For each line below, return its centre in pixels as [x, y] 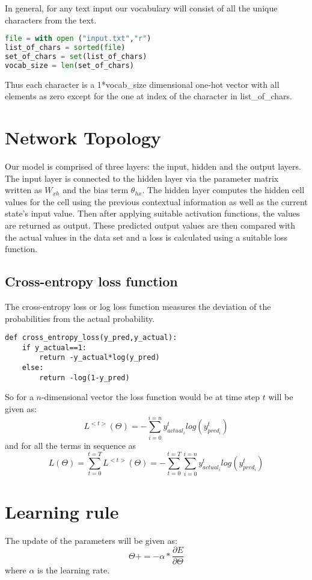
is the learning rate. [74, 570]
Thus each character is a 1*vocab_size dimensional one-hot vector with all [142, 84]
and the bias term [96, 190]
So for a [19, 397]
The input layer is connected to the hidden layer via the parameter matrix [142, 178]
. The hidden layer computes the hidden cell [223, 190]
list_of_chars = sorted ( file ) [65, 48]
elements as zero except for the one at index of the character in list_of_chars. [149, 96]
